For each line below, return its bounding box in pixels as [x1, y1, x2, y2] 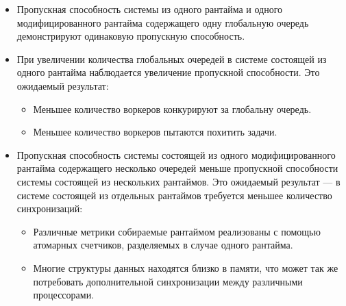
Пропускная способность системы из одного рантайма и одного [16, 2, 283, 16]
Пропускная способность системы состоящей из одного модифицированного [16, 147, 336, 162]
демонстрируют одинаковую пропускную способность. [16, 29, 245, 43]
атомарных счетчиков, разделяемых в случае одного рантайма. [33, 238, 293, 252]
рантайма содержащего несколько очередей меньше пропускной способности [16, 161, 338, 175]
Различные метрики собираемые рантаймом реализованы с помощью [33, 224, 321, 238]
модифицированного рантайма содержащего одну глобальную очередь [16, 15, 309, 29]
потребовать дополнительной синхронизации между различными [33, 274, 303, 288]
